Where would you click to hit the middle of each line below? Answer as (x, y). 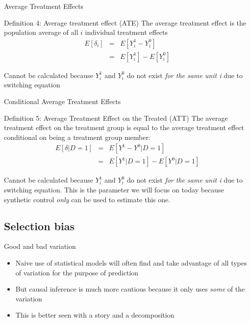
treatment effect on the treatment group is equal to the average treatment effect (124, 127)
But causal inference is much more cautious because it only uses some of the (130, 289)
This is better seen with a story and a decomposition (95, 315)
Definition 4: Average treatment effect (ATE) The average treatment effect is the (125, 22)
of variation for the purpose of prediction (77, 272)
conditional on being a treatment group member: (77, 137)
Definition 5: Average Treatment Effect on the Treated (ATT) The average (116, 118)
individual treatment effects (126, 32)
